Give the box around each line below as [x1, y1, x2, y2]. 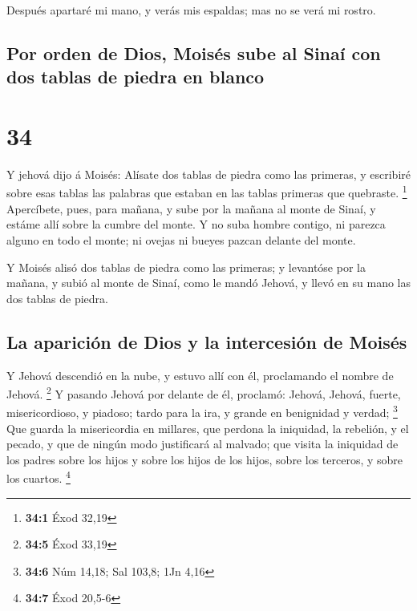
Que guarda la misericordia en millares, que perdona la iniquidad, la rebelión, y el [6, 419, 409, 436]
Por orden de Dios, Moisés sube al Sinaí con [6, 40, 381, 65]
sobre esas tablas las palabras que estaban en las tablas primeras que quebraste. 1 [6, 182, 407, 201]
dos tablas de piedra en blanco [6, 64, 265, 89]
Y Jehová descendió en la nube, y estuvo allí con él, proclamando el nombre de [6, 366, 394, 383]
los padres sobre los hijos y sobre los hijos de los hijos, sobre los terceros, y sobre [6, 451, 403, 467]
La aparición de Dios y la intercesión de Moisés [6, 329, 407, 354]
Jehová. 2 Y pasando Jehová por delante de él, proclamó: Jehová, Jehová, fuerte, [6, 383, 401, 402]
